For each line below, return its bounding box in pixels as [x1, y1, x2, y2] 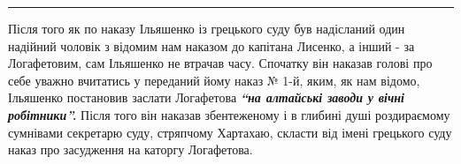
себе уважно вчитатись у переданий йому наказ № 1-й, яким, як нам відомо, [8, 71, 420, 89]
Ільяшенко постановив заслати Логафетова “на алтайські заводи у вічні [8, 88, 404, 107]
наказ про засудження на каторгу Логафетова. [8, 140, 253, 159]
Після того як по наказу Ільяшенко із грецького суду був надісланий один [8, 19, 405, 37]
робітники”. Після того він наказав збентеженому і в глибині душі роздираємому [8, 105, 450, 123]
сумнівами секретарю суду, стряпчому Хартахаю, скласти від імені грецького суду [8, 123, 452, 141]
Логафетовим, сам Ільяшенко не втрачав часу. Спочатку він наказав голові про [8, 54, 433, 72]
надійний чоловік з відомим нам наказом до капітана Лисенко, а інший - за [8, 36, 415, 55]
